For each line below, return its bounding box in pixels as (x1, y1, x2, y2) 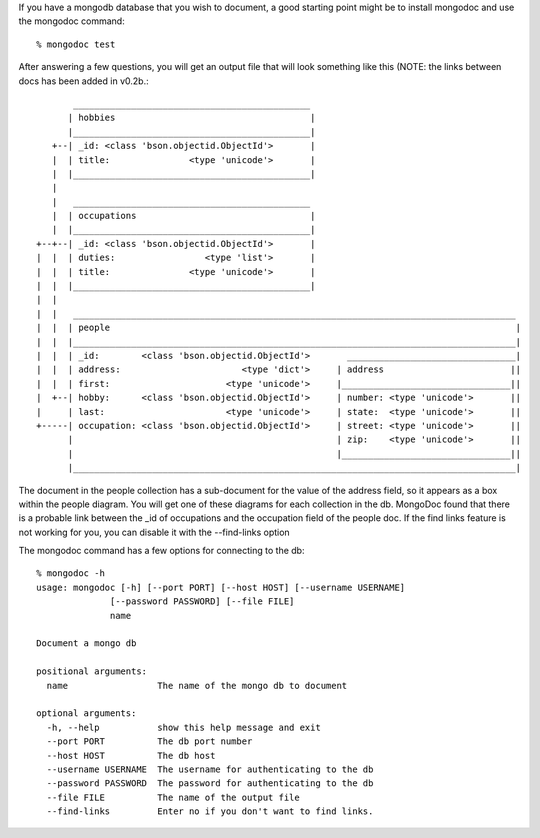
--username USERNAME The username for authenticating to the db (46, 763, 374, 775)
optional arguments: (36, 708, 137, 719)
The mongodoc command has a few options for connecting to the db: (18, 545, 305, 557)
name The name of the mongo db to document (46, 680, 348, 691)
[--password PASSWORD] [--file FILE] (110, 596, 295, 607)
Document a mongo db (36, 638, 137, 649)
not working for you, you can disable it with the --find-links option (18, 526, 290, 538)
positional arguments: (36, 666, 148, 677)
